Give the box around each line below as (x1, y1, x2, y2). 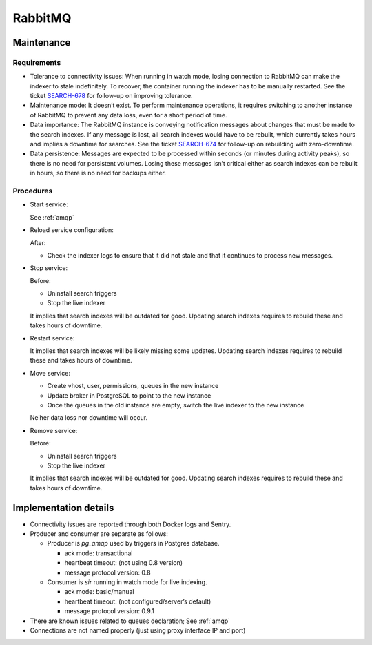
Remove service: (30, 426, 78, 434)
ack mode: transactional (64, 549, 133, 557)
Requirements (12, 57, 61, 67)
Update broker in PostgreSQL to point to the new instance (47, 391, 211, 400)
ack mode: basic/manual (64, 588, 134, 596)
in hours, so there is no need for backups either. (30, 169, 167, 177)
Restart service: (30, 334, 75, 342)
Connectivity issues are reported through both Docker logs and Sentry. (30, 520, 231, 528)
